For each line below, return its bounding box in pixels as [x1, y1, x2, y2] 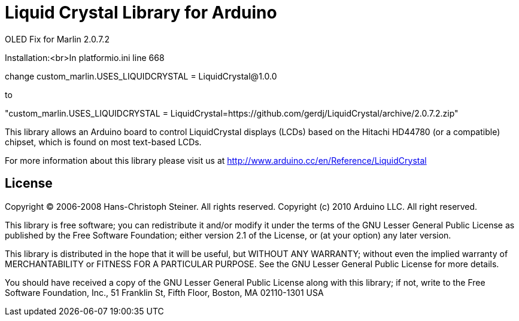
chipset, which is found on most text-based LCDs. [5, 136, 202, 147]
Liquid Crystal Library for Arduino [5, 2, 277, 23]
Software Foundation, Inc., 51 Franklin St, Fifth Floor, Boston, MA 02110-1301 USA [5, 287, 324, 298]
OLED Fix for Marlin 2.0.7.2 [5, 33, 110, 44]
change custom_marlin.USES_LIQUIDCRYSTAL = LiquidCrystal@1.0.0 [5, 71, 277, 81]
